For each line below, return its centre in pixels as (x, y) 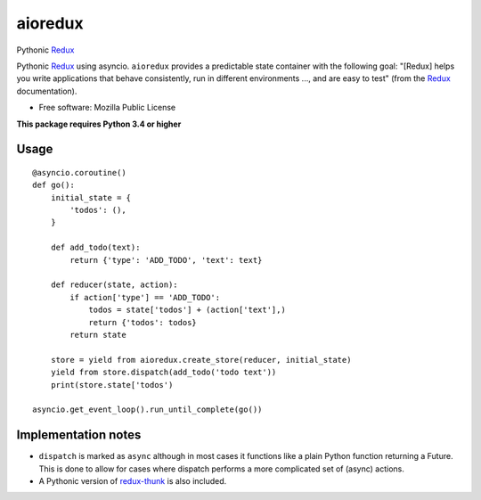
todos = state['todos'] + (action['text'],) (188, 310)
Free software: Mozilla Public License (107, 108)
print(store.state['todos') (112, 385)
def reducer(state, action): (114, 285)
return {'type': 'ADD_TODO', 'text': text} (166, 260)
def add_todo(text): (95, 248)
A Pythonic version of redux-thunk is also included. (133, 481)
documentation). (47, 91)
